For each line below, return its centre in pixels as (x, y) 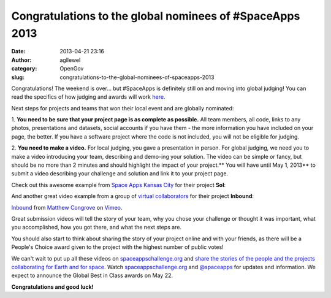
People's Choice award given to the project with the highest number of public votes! (117, 247)
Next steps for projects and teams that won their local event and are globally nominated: (123, 108)
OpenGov (72, 69)
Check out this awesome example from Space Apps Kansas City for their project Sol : (119, 185)
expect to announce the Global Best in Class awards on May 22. (92, 275)
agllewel (70, 60)
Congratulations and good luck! (53, 287)
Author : (21, 60)
